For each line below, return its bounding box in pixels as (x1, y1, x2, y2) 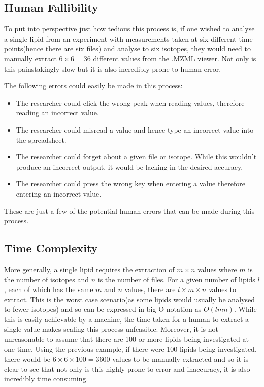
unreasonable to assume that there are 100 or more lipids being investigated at (4, 334, 249, 344)
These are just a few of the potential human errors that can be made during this (4, 205, 255, 216)
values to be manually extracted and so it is (112, 353, 249, 364)
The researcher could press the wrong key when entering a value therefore (16, 178, 246, 189)
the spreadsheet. (16, 134, 67, 145)
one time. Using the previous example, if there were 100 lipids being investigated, (4, 343, 257, 354)
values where (197, 264, 237, 274)
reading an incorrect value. (16, 107, 99, 118)
